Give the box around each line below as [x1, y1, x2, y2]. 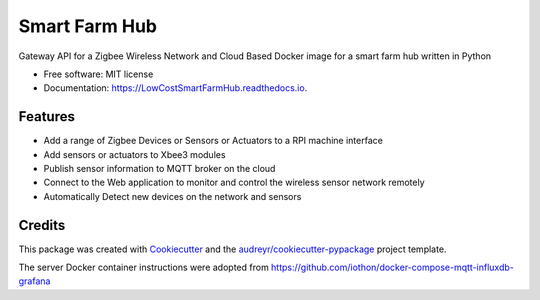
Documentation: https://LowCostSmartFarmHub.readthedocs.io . [43, 82, 308, 94]
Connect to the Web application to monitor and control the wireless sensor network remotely [43, 176, 425, 189]
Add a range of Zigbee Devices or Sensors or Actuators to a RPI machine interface [43, 135, 384, 147]
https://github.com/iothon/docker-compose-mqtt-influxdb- [270, 261, 514, 274]
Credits [18, 216, 66, 234]
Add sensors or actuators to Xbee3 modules [43, 148, 226, 160]
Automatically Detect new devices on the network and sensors [43, 190, 302, 202]
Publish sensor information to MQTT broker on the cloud [43, 163, 276, 175]
